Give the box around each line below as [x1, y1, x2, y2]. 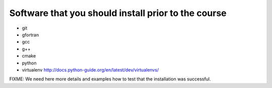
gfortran [22, 31, 39, 37]
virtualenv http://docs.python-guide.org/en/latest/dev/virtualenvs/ [22, 66, 159, 72]
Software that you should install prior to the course [9, 7, 227, 18]
